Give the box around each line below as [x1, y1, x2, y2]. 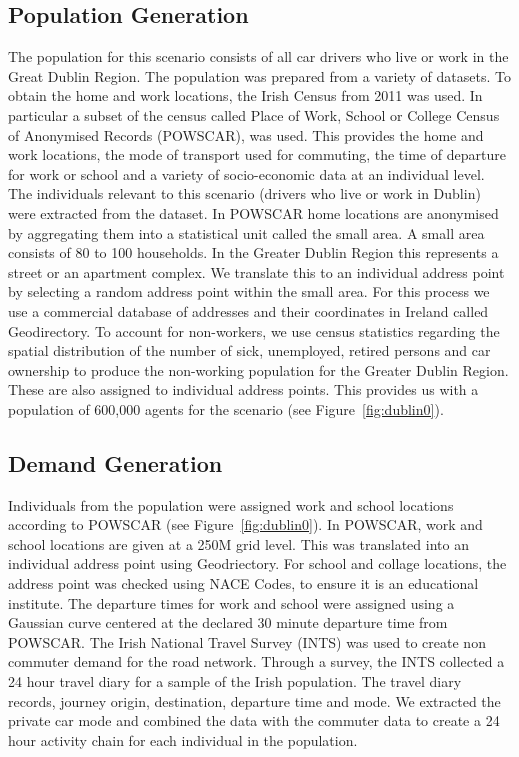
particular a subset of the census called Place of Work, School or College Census [8, 104, 500, 125]
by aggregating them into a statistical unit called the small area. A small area [8, 222, 485, 243]
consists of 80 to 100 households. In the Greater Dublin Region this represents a [8, 242, 499, 263]
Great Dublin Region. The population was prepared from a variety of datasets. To [8, 65, 511, 86]
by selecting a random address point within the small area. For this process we [8, 281, 490, 302]
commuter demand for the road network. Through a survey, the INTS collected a [8, 651, 505, 672]
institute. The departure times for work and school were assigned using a [8, 592, 455, 613]
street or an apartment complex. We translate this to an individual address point [8, 261, 505, 282]
